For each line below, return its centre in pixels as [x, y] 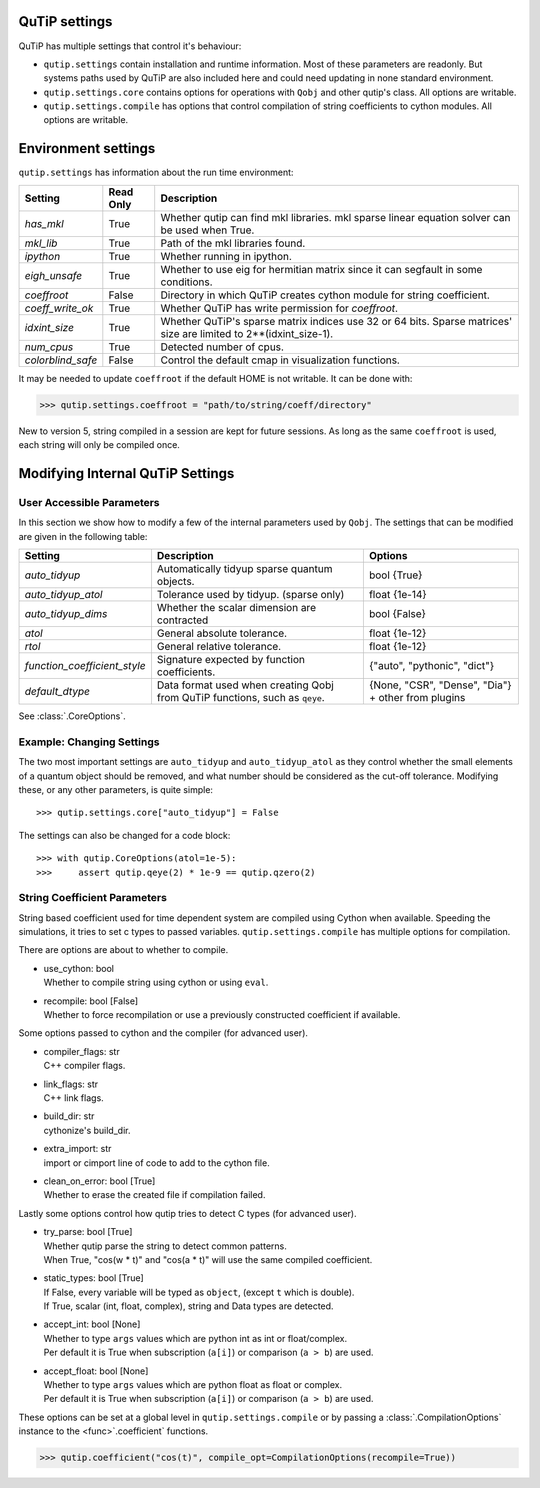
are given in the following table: [83, 536]
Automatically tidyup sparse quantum [245, 569]
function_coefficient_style [85, 666]
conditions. [187, 282]
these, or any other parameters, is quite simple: [116, 789]
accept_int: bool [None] [92, 1324]
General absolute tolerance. [222, 633]
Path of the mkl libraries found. [233, 243]
